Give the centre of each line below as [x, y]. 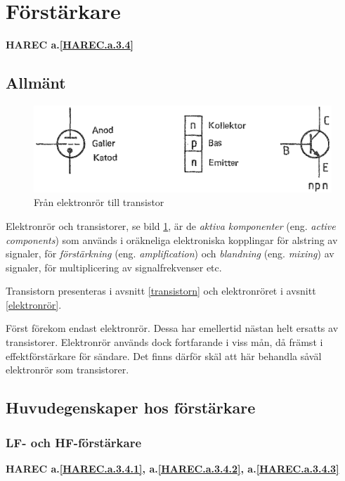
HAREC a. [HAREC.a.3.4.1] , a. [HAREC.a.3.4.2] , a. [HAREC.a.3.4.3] [172, 468]
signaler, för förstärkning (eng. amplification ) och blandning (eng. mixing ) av [170, 254]
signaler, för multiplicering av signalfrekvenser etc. [114, 267]
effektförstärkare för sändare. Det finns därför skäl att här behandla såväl [164, 355]
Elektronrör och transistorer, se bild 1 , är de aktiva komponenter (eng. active [171, 225]
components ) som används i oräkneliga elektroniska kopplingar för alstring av [172, 239]
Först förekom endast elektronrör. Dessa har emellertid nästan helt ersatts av [172, 328]
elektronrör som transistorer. [67, 370]
